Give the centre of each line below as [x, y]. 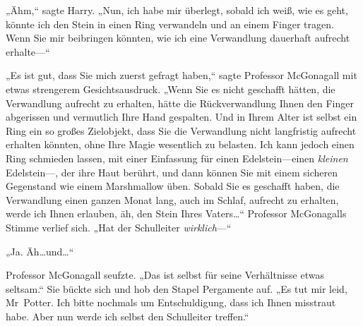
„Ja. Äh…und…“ [40, 251]
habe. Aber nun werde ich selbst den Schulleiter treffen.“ [127, 316]
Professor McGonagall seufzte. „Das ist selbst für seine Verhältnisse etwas [165, 275]
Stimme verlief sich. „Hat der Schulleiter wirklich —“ [119, 227]
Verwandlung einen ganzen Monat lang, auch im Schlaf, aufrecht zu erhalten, [172, 199]
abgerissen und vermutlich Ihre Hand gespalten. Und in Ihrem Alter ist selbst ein [181, 117]
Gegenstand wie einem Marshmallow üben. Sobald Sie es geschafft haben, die [173, 186]
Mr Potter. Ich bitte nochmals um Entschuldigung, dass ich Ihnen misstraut [171, 302]
